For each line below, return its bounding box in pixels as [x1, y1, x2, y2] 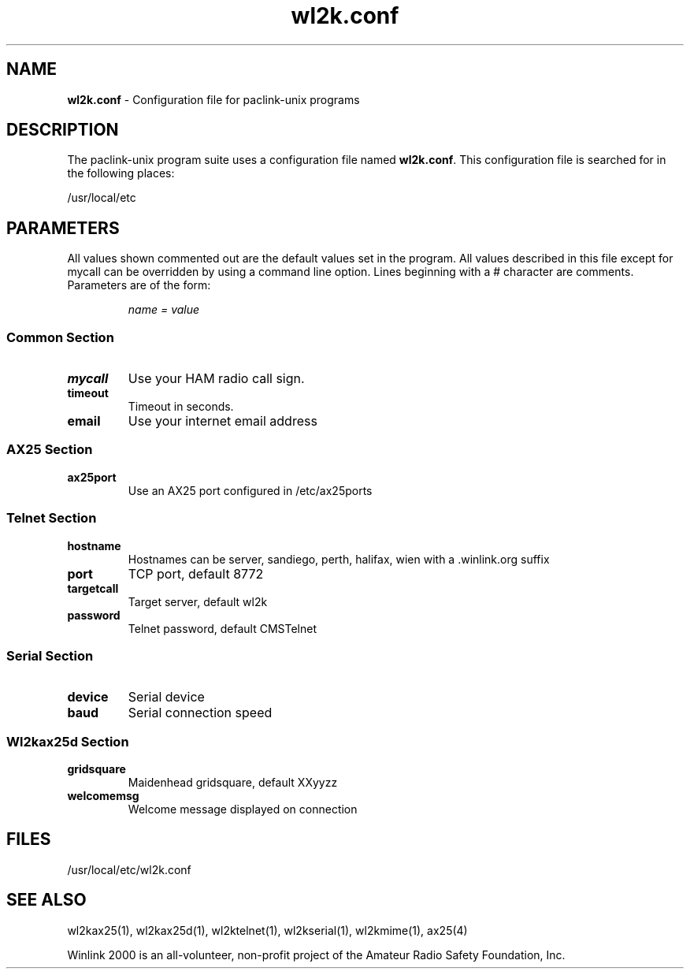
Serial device [128, 689, 205, 705]
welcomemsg [67, 789, 139, 803]
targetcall [67, 581, 119, 595]
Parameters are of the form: [67, 278, 211, 292]
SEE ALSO [6, 890, 87, 910]
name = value [128, 303, 200, 317]
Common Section [6, 329, 114, 345]
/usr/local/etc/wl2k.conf [67, 862, 191, 876]
